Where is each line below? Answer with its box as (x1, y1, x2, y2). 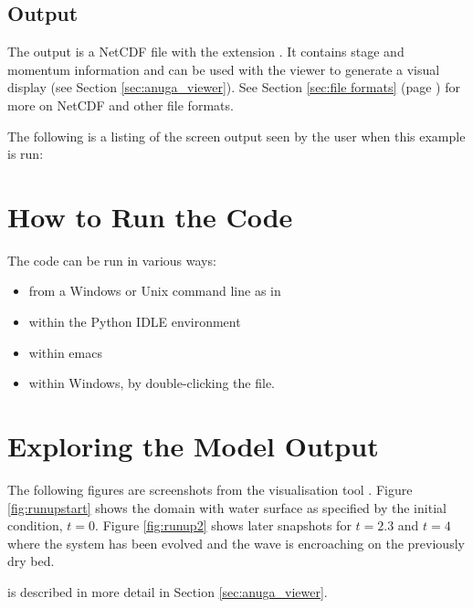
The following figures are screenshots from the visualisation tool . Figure (7, 479, 413, 498)
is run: (7, 144, 44, 163)
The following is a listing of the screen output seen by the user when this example (7, 126, 466, 145)
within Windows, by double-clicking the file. (28, 373, 276, 393)
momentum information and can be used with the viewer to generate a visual (7, 59, 440, 79)
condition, (7, 516, 63, 535)
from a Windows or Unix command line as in (28, 281, 281, 300)
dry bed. (7, 551, 55, 571)
